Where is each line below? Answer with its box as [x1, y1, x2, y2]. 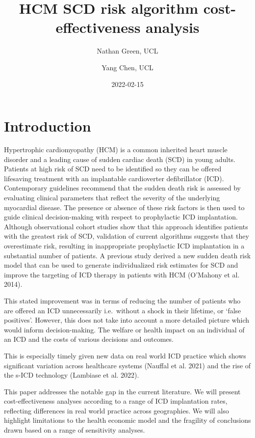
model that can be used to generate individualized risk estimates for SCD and [4, 260, 238, 270]
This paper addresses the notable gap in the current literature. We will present [4, 386, 241, 396]
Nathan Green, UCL [97, 46, 158, 56]
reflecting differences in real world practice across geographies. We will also [4, 405, 229, 415]
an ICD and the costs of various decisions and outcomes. [4, 334, 174, 344]
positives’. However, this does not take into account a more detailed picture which [4, 315, 250, 325]
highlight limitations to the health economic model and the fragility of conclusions [4, 415, 251, 425]
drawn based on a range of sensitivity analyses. [4, 425, 145, 435]
